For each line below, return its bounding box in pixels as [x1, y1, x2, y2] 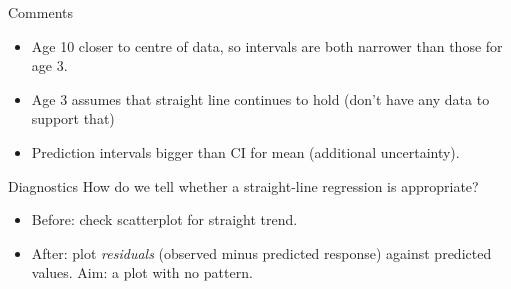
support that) [31, 108, 115, 129]
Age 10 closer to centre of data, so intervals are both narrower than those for [31, 35, 503, 56]
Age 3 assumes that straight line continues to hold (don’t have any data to [31, 88, 490, 109]
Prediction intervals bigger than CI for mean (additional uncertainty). [31, 141, 460, 162]
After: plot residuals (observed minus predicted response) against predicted [31, 242, 492, 263]
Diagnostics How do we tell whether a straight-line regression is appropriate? [8, 175, 479, 196]
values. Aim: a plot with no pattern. [31, 262, 253, 283]
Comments [8, 2, 74, 22]
